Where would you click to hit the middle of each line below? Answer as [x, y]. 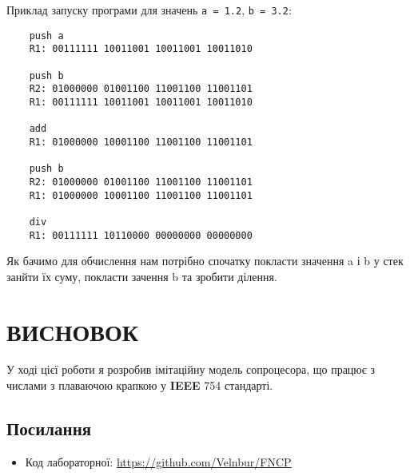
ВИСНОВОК [72, 331]
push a [46, 36]
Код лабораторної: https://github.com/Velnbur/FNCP [158, 461]
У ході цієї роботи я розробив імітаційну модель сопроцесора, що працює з [191, 369]
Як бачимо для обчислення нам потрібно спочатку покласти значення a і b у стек [205, 261]
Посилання [49, 428]
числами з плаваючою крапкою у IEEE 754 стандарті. [140, 385]
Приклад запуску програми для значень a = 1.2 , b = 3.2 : [149, 10]
